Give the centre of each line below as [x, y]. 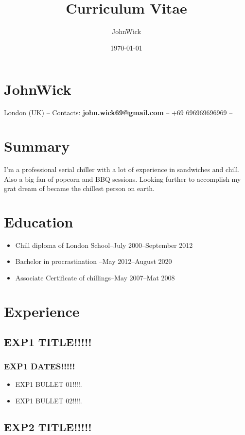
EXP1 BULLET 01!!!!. [49, 384]
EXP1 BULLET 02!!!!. [49, 400]
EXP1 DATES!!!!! [40, 366]
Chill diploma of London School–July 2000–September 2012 [104, 245]
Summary [37, 146]
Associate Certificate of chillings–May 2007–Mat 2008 [95, 278]
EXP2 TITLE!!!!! [48, 426]
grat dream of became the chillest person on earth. [79, 188]
